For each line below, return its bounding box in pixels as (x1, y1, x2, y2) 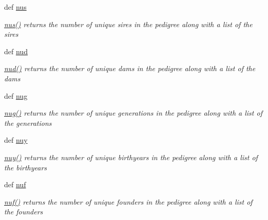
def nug (4, 90, 28, 101)
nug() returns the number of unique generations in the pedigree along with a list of (4, 107, 262, 118)
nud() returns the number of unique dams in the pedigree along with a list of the (4, 63, 256, 74)
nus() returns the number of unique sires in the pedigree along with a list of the (4, 18, 253, 29)
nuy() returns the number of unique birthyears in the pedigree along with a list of (4, 151, 258, 162)
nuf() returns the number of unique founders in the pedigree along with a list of (4, 196, 253, 207)
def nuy (4, 135, 28, 145)
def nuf (4, 179, 26, 190)
